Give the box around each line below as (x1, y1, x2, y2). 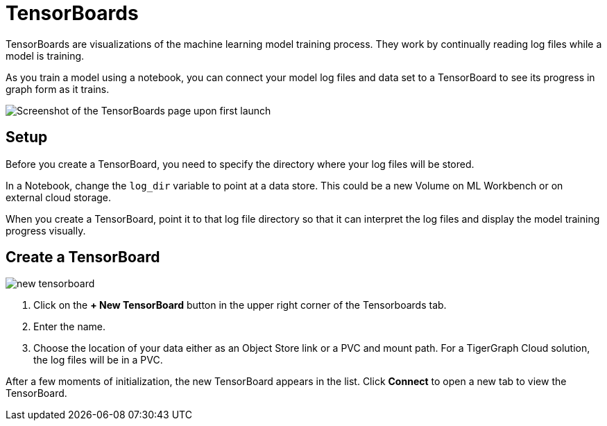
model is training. (6, 49, 85, 62)
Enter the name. (33, 321, 106, 333)
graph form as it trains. (6, 83, 110, 95)
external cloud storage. (6, 191, 112, 203)
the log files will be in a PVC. (33, 354, 163, 366)
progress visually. (6, 224, 86, 237)
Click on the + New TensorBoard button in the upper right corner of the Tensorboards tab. (33, 299, 447, 312)
